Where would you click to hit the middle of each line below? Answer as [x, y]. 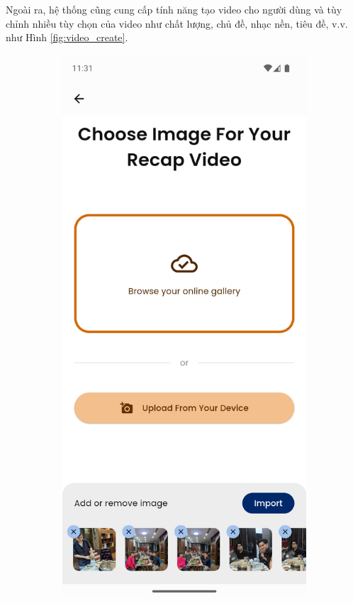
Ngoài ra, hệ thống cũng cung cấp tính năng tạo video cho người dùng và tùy [174, 9]
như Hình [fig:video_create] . [67, 37]
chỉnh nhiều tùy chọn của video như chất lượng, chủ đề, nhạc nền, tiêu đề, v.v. [177, 23]
